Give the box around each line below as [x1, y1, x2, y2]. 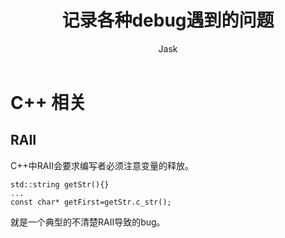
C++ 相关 [10, 91, 87, 114]
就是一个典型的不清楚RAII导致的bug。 [10, 216, 166, 228]
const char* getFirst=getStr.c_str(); [10, 197, 172, 207]
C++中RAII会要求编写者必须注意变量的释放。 [10, 159, 194, 171]
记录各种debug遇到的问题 [61, 9, 275, 32]
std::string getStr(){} [10, 179, 110, 190]
